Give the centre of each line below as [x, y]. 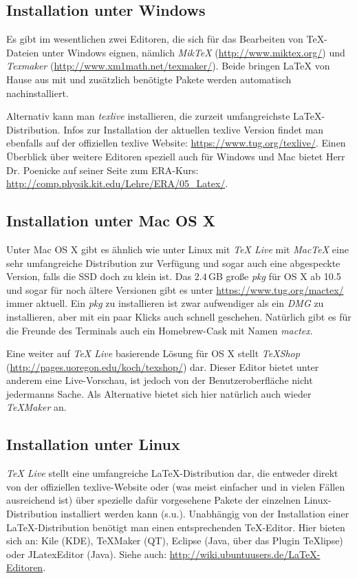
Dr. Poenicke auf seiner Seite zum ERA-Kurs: [102, 170]
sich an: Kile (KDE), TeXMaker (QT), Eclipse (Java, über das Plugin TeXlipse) [175, 540]
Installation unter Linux [93, 444]
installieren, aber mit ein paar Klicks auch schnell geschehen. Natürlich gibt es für [179, 316]
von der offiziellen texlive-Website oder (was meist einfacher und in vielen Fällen [176, 486]
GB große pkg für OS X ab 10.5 [274, 276]
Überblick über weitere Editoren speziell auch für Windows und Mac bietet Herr [176, 156]
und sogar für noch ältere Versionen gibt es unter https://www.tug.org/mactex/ [175, 289]
